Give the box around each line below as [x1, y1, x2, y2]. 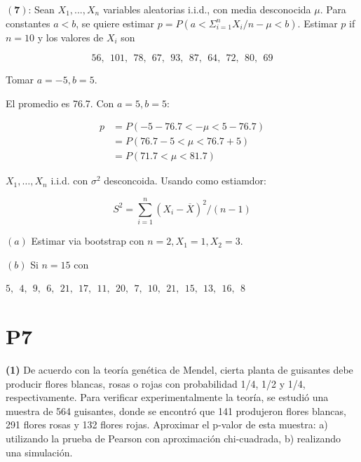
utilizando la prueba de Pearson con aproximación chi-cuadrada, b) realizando [6, 431, 341, 446]
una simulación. [6, 444, 73, 459]
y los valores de [37, 29, 104, 44]
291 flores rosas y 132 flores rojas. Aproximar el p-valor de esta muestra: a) [6, 417, 328, 432]
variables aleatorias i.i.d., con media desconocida [102, 2, 311, 16]
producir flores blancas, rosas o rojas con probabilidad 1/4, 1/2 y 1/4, [6, 376, 306, 390]
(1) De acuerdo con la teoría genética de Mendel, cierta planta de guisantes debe [6, 362, 353, 377]
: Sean [28, 2, 55, 16]
